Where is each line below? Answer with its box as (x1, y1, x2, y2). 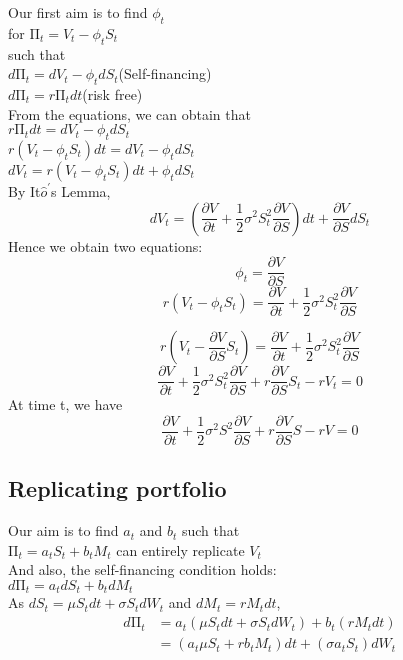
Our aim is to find (8, 520, 119, 541)
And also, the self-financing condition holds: (8, 559, 277, 580)
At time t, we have (8, 394, 123, 415)
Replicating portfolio (8, 473, 227, 504)
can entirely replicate (116, 539, 245, 560)
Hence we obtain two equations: (8, 235, 203, 256)
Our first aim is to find (8, 2, 148, 22)
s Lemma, (51, 180, 111, 201)
